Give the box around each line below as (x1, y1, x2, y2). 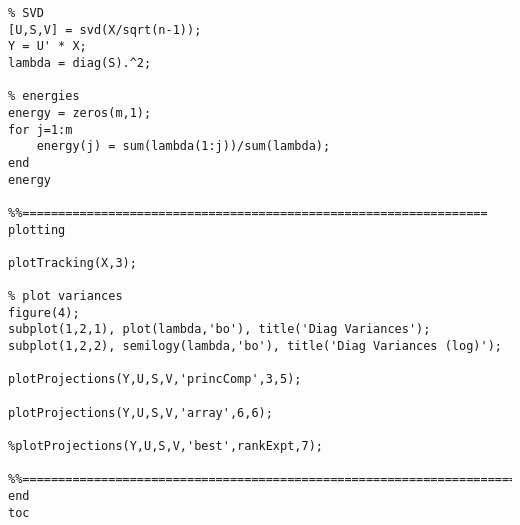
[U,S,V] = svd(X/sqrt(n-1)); (8, 22, 202, 37)
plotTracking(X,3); (8, 255, 137, 270)
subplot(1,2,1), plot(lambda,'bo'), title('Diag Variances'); (8, 322, 431, 337)
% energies (8, 89, 80, 104)
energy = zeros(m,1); (8, 105, 152, 120)
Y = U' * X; (8, 39, 87, 54)
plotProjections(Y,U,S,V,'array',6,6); (8, 405, 273, 420)
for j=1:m (8, 122, 73, 137)
